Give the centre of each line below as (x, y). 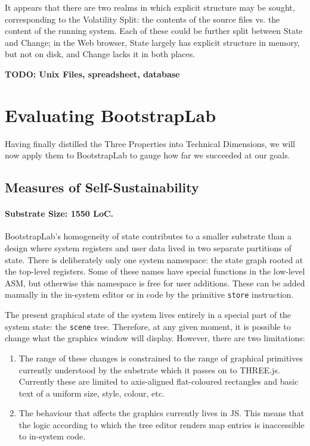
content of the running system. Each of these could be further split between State (154, 31)
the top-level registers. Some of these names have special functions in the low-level (155, 271)
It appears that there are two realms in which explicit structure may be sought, (150, 7)
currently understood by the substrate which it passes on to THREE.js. (149, 369)
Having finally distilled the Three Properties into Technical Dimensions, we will (150, 143)
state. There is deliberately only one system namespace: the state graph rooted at (154, 259)
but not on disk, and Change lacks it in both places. (100, 54)
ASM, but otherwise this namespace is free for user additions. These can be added (155, 283)
